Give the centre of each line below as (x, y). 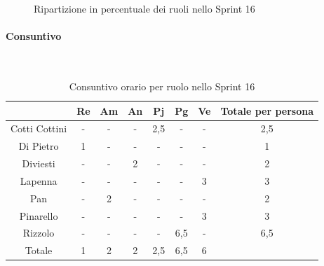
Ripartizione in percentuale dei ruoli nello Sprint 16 (144, 8)
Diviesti (39, 163)
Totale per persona (267, 110)
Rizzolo (39, 233)
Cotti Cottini (39, 128)
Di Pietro (39, 146)
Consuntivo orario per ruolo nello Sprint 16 (162, 86)
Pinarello (39, 215)
